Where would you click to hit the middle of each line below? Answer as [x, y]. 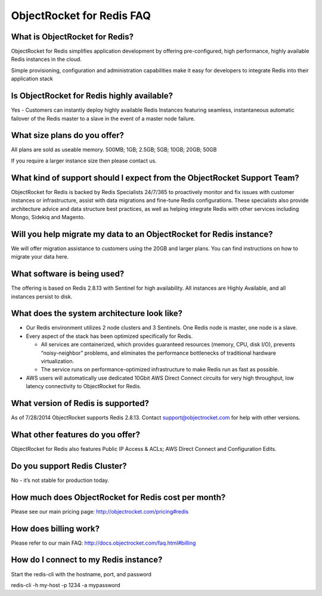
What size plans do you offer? [68, 135]
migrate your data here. [40, 257]
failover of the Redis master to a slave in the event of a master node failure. [103, 118]
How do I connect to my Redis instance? [87, 560]
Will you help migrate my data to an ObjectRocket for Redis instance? [142, 234]
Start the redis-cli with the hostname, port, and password [81, 574]
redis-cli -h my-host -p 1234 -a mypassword [66, 585]
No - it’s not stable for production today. [60, 480]
